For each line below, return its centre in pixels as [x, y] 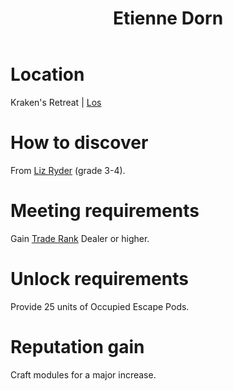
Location [47, 74]
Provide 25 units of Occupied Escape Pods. [100, 306]
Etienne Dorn [168, 18]
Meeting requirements [105, 211]
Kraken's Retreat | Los [56, 102]
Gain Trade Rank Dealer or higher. [80, 238]
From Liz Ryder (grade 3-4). [68, 170]
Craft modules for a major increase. [83, 374]
